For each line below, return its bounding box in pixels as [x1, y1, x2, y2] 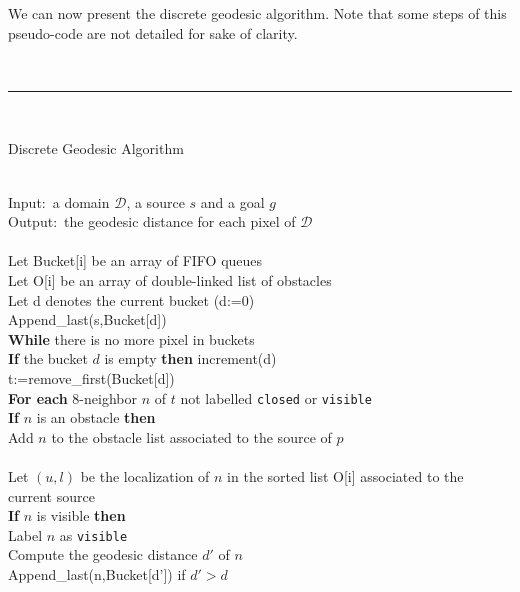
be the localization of [80, 465, 210, 486]
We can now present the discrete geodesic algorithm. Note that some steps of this [8, 3, 507, 23]
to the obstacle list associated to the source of [51, 426, 332, 447]
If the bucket [8, 348, 88, 369]
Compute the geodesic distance [8, 544, 198, 565]
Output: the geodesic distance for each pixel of [8, 211, 296, 232]
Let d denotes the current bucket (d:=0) [8, 289, 255, 310]
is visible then [36, 505, 126, 526]
